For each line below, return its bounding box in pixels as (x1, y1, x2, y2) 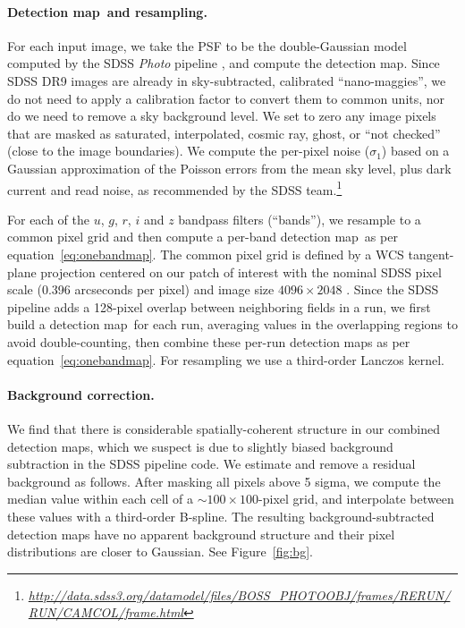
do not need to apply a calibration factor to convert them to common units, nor (7, 89, 445, 107)
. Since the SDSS (346, 280, 439, 299)
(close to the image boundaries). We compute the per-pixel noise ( (7, 141, 370, 160)
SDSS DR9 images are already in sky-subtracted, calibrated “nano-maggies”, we (7, 71, 446, 89)
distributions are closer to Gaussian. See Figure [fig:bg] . (7, 542, 313, 561)
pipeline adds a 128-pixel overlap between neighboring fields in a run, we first (7, 297, 431, 316)
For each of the (7, 209, 90, 228)
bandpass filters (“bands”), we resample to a (178, 209, 421, 228)
